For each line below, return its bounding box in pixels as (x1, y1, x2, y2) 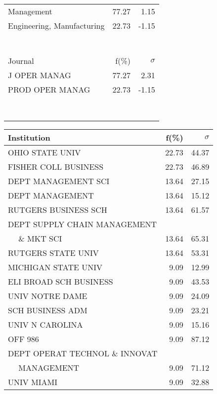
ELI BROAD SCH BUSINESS (8, 276, 113, 287)
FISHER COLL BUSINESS (8, 161, 104, 172)
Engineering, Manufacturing (8, 20, 105, 31)
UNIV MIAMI (8, 376, 58, 388)
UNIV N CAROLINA (8, 319, 83, 330)
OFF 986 (8, 333, 39, 345)
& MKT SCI (18, 233, 62, 244)
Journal (8, 55, 34, 66)
